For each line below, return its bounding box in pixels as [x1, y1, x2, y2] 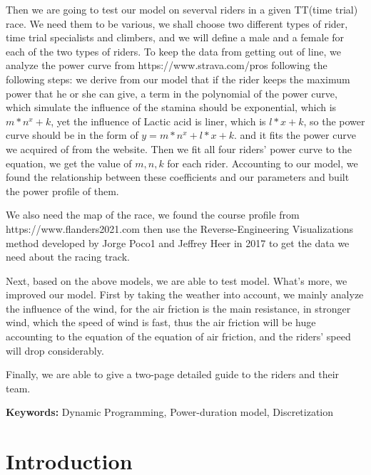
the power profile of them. [6, 183, 119, 198]
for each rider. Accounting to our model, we [167, 155, 358, 170]
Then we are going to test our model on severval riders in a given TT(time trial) [6, 2, 358, 16]
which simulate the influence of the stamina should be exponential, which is [6, 100, 337, 115]
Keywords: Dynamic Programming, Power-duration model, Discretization [6, 404, 334, 419]
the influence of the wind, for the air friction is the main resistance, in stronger [6, 301, 351, 315]
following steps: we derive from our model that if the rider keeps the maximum [6, 71, 350, 86]
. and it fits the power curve [234, 127, 356, 142]
